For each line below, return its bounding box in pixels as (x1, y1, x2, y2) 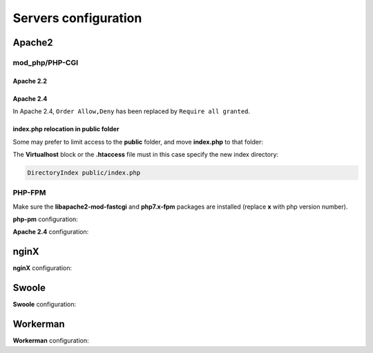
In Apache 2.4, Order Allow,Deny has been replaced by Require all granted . (12, 107, 251, 115)
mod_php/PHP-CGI (12, 57, 79, 67)
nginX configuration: (12, 264, 73, 272)
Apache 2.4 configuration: (12, 228, 89, 236)
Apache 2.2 (12, 77, 48, 85)
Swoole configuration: (12, 300, 77, 309)
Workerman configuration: (12, 336, 89, 345)
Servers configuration (12, 10, 142, 26)
